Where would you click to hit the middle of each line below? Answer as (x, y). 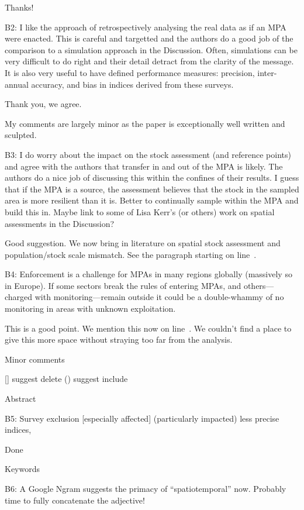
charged (19, 297)
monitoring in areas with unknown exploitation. (90, 309)
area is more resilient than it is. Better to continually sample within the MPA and (152, 200)
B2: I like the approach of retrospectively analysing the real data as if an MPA (146, 27)
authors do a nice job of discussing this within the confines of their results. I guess (152, 178)
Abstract (20, 399)
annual (17, 84)
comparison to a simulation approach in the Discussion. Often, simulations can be (151, 49)
